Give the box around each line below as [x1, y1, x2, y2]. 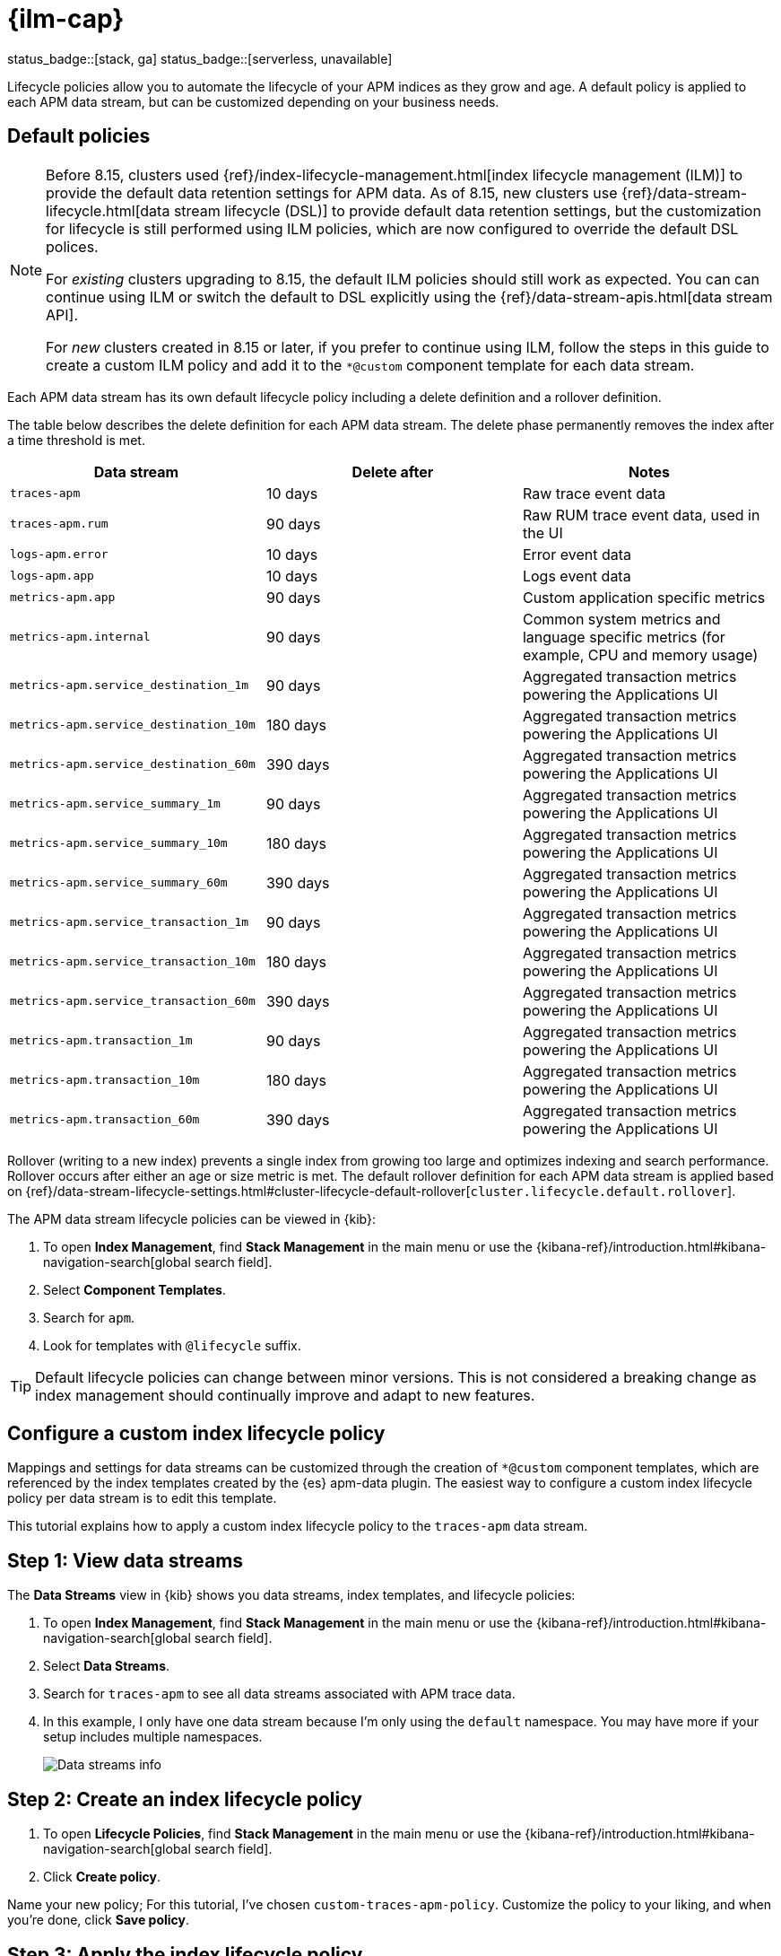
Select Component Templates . [43, 1281, 226, 1297]
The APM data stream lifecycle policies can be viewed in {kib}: [7, 1210, 376, 1227]
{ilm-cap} [7, 4, 125, 34]
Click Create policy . [43, 1869, 161, 1885]
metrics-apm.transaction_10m [10, 1073, 200, 1087]
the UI [522, 523, 563, 542]
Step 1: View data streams [7, 1549, 244, 1572]
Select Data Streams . [43, 1658, 170, 1674]
